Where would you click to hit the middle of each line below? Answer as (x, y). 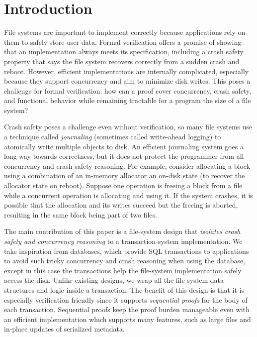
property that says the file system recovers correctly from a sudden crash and (122, 61)
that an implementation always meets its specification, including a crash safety (124, 52)
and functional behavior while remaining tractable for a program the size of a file (128, 100)
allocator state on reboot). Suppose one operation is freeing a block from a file (123, 185)
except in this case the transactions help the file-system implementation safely (123, 270)
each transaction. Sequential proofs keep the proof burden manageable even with (127, 309)
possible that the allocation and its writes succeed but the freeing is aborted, (121, 205)
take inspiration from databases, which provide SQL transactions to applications (127, 251)
